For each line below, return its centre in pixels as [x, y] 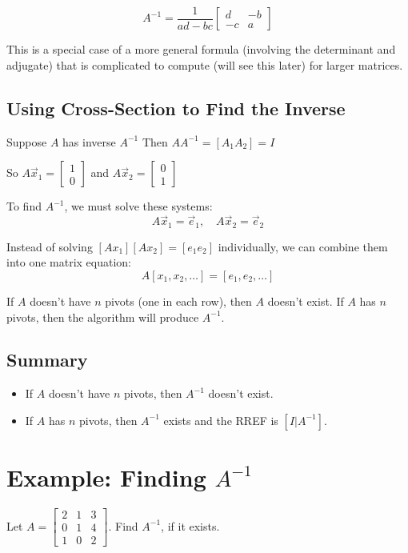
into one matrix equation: [69, 262]
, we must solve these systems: [138, 206]
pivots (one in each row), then [178, 301]
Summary [47, 360]
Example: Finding [106, 477]
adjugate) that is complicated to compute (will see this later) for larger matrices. [205, 65]
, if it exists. [190, 525]
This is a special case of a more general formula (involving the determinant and [201, 49]
